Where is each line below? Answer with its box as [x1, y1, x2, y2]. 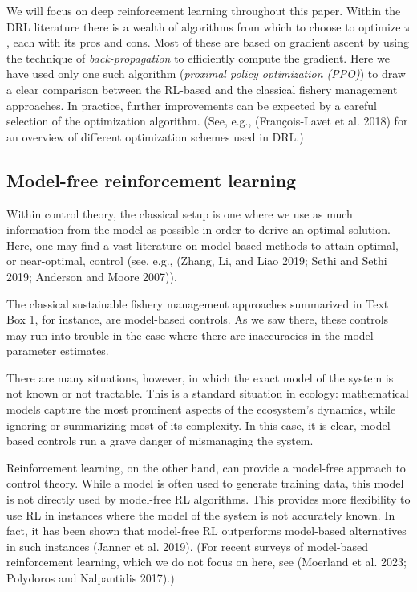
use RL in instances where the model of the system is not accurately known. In [6, 506, 395, 523]
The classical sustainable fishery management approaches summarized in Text [6, 295, 389, 312]
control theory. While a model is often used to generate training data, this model [6, 475, 404, 492]
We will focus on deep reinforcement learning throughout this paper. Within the [6, 2, 401, 18]
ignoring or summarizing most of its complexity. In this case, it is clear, [6, 416, 357, 433]
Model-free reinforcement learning [6, 167, 297, 192]
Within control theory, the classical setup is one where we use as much [6, 205, 353, 222]
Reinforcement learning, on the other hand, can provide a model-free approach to [6, 459, 406, 476]
